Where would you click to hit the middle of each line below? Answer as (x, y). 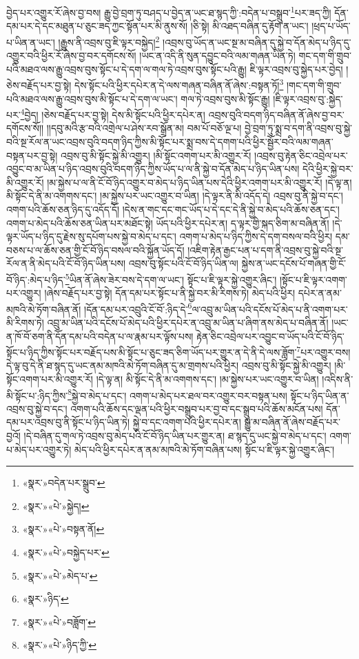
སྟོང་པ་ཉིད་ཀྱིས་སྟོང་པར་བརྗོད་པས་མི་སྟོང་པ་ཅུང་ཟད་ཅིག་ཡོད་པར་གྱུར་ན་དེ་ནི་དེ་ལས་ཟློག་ (152, 352)
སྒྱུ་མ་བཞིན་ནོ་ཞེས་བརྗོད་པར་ (292, 422)
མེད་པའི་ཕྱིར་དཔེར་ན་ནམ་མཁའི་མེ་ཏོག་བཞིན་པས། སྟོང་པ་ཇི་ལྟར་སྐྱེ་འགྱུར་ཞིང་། (205, 449)
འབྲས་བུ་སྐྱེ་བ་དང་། (37, 408)
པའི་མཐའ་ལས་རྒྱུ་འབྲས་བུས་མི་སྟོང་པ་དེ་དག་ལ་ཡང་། (92, 98)
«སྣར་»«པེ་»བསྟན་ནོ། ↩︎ (63, 529)
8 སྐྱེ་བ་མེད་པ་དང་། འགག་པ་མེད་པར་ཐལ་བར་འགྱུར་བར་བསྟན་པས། (177, 394)
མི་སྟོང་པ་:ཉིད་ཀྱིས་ (37, 395)
